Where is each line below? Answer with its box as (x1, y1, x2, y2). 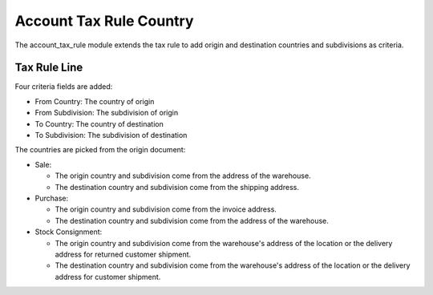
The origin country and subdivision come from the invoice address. (55, 204, 277, 214)
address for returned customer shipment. (55, 249, 192, 259)
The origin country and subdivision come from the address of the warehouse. (55, 171, 312, 180)
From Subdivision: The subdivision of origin (34, 108, 179, 118)
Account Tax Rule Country (14, 12, 194, 30)
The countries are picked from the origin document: (14, 145, 186, 155)
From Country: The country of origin (34, 96, 155, 106)
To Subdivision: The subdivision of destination (34, 131, 188, 140)
